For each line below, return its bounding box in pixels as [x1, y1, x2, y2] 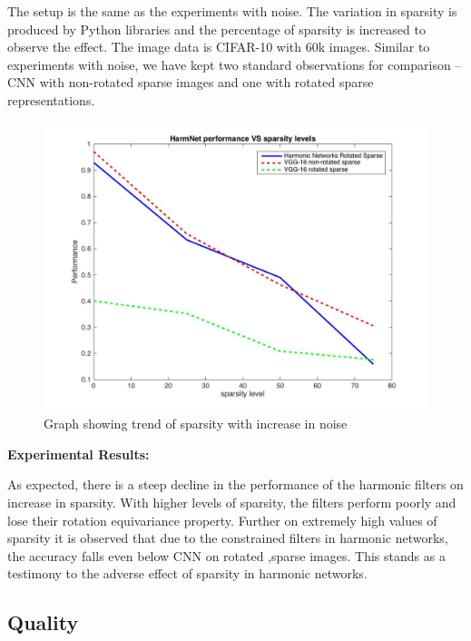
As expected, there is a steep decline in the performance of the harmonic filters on [7, 475, 464, 494]
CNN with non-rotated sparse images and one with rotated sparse [7, 73, 374, 92]
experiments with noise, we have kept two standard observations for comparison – [7, 54, 462, 74]
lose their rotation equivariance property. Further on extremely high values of [7, 510, 437, 529]
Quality [7, 608, 79, 636]
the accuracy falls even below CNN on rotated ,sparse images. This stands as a [7, 546, 446, 565]
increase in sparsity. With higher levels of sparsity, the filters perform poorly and [7, 492, 456, 511]
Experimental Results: [7, 444, 150, 463]
